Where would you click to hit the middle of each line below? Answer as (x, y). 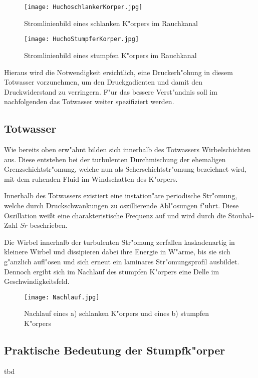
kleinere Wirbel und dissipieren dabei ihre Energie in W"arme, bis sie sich (117, 252)
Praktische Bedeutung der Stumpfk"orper (115, 350)
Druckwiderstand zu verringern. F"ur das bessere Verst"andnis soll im (111, 91)
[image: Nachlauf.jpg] (62, 297)
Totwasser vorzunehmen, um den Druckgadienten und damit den (103, 82)
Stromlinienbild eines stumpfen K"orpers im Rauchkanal (110, 55)
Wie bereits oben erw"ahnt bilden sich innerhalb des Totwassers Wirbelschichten (127, 149)
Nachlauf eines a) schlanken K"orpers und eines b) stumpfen (116, 313)
